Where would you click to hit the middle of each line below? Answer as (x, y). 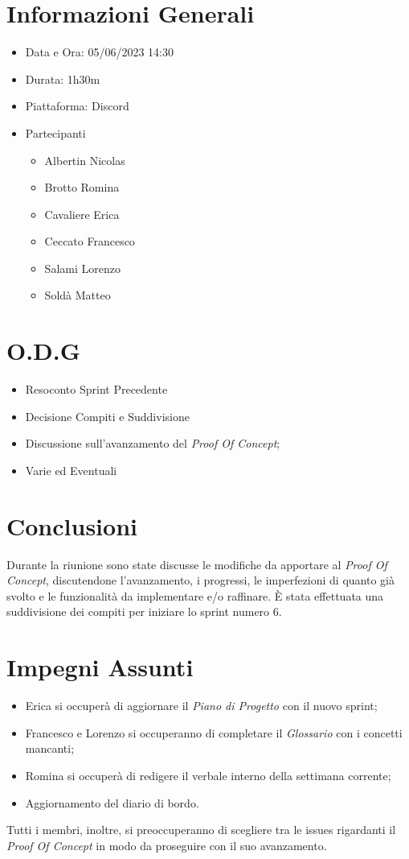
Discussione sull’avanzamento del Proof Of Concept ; (153, 443)
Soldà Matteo (78, 295)
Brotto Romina (82, 187)
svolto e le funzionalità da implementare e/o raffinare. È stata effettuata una (195, 595)
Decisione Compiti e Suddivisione (107, 416)
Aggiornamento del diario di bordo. (112, 802)
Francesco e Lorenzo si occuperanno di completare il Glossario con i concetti (214, 732)
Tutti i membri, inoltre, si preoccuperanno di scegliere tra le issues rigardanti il (201, 830)
